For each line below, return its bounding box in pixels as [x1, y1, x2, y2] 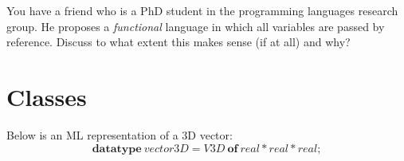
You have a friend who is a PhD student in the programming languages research [6, 2, 398, 18]
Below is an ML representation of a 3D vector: [6, 126, 233, 143]
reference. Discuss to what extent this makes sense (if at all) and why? [6, 33, 351, 50]
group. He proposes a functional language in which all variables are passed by [6, 18, 385, 34]
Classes [6, 80, 87, 112]
